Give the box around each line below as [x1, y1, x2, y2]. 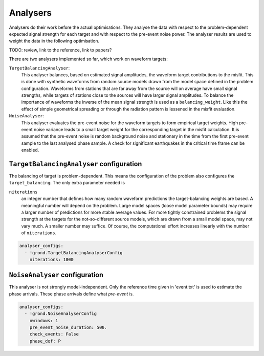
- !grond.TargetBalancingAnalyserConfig [24, 250, 123, 255]
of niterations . [21, 230, 57, 236]
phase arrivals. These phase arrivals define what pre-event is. [9, 291, 134, 297]
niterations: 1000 [29, 257, 74, 262]
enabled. [21, 147, 39, 153]
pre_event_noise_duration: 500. [29, 325, 108, 330]
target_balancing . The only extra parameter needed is [9, 180, 125, 186]
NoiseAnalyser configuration [9, 271, 104, 279]
